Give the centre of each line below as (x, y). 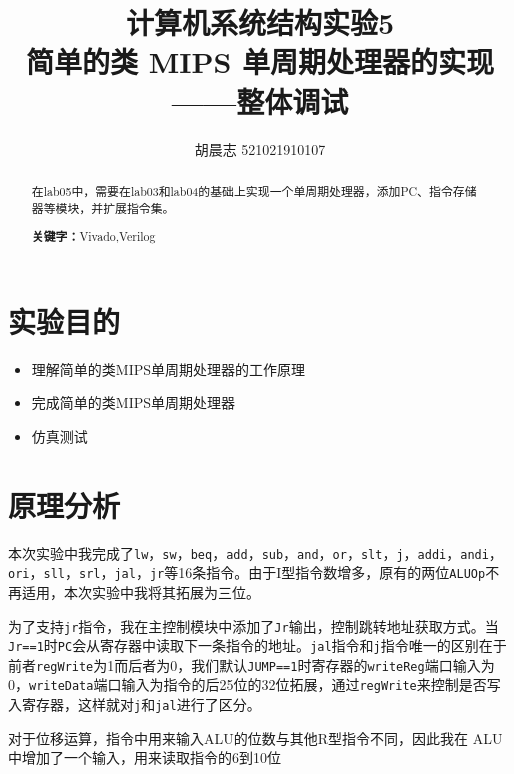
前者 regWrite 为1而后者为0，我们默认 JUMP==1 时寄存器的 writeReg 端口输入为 (251, 664)
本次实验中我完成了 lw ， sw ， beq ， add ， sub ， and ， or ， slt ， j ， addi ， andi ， (255, 552)
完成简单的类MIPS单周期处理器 (133, 402)
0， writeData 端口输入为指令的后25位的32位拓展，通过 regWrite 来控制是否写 (254, 684)
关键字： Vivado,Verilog (93, 237)
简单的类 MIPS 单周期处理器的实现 (260, 61)
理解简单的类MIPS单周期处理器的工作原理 (168, 368)
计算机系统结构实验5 (260, 22)
